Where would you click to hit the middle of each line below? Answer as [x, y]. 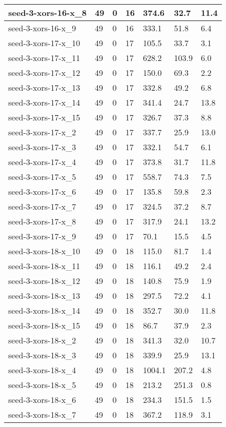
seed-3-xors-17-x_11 [44, 58]
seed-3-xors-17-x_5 [42, 177]
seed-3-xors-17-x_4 [42, 162]
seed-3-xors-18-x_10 [44, 251]
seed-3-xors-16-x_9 [42, 28]
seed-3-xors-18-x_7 [42, 414]
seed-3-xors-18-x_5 [42, 385]
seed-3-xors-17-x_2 [42, 132]
